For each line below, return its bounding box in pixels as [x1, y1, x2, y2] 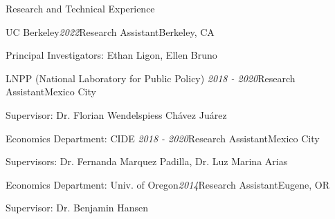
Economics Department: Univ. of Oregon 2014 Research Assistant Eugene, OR [6, 177, 329, 191]
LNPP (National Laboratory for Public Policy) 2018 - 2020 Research [6, 70, 296, 85]
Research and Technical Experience [6, 1, 155, 15]
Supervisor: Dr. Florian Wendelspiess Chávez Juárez [6, 107, 227, 122]
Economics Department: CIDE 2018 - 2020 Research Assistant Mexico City [6, 131, 320, 145]
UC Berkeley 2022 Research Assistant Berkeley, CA [6, 24, 215, 39]
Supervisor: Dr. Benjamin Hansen [6, 200, 149, 215]
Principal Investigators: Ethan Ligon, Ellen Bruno [6, 48, 217, 62]
